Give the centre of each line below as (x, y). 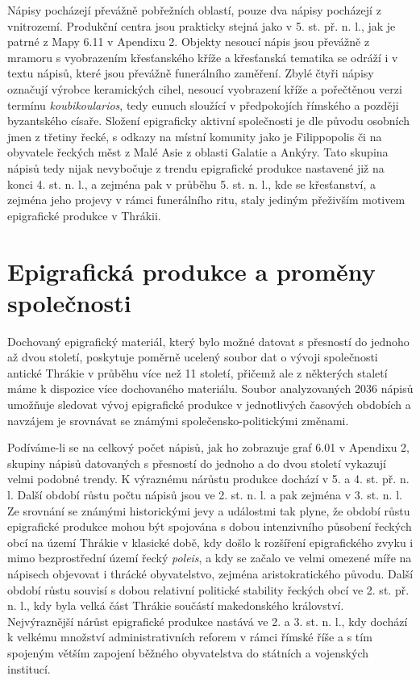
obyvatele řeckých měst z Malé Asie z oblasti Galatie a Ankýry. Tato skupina (198, 152)
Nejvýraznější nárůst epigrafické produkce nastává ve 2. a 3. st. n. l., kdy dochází (208, 621)
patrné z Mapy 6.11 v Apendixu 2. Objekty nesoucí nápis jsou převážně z (189, 42)
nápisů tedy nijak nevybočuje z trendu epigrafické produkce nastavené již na (196, 167)
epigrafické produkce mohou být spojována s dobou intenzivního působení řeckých (210, 526)
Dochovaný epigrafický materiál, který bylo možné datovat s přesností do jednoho (208, 341)
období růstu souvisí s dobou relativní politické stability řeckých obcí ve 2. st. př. (208, 589)
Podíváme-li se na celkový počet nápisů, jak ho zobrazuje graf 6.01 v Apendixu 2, (208, 447)
